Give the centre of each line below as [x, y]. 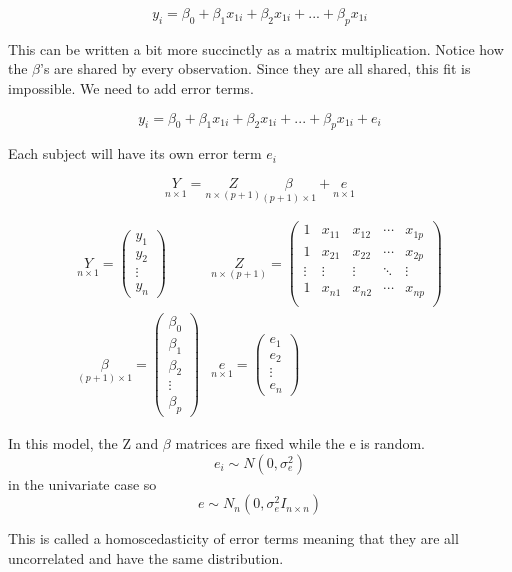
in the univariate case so [82, 483]
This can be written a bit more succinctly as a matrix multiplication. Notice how [256, 48]
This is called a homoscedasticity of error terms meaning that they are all [233, 538]
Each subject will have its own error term [135, 153]
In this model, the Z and [83, 443]
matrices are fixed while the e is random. [300, 443]
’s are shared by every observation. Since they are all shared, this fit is [255, 68]
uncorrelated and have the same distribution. [146, 558]
